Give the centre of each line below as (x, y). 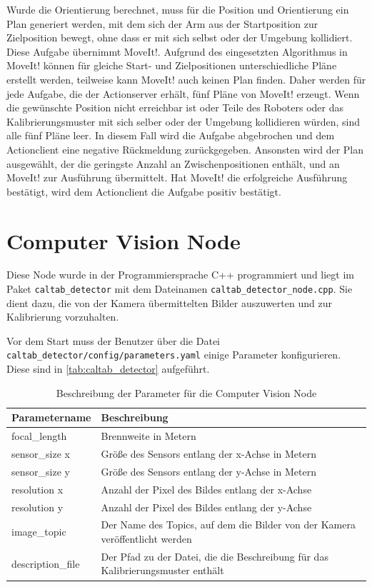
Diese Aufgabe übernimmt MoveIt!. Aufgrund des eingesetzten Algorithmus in (177, 51)
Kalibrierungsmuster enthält (162, 570)
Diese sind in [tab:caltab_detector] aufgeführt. (108, 369)
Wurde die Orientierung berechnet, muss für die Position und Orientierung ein (178, 9)
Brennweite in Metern (149, 436)
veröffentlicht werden (146, 538)
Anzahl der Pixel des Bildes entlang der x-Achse (206, 489)
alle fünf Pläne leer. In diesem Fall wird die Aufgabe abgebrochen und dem (171, 135)
